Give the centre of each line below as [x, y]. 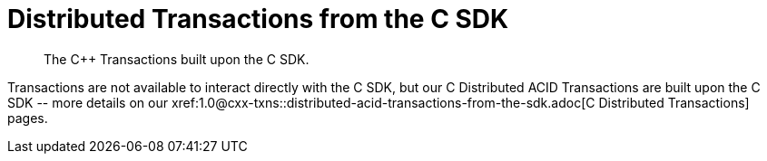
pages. [28, 118]
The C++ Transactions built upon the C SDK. [177, 59]
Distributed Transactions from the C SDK [258, 19]
